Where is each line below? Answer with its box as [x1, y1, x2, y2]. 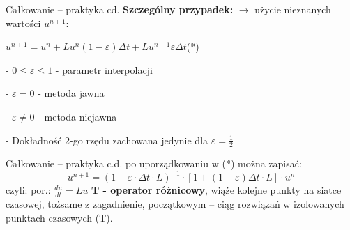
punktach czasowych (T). [6, 210, 113, 224]
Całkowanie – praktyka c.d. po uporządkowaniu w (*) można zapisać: [6, 156, 302, 171]
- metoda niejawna [38, 109, 117, 123]
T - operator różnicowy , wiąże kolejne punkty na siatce [91, 183, 342, 197]
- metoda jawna [38, 86, 105, 100]
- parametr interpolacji [55, 62, 153, 77]
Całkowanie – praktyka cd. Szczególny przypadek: [6, 2, 234, 16]
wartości [6, 15, 41, 30]
